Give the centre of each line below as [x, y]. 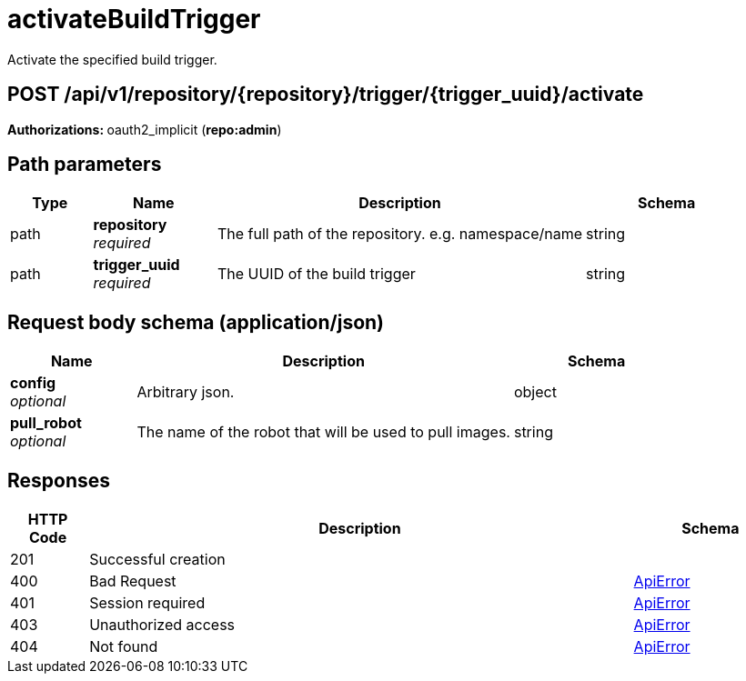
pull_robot [46, 423]
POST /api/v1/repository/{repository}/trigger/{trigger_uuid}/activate [326, 95]
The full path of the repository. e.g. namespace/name [400, 234]
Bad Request [133, 581]
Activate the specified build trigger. [112, 59]
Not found [124, 647]
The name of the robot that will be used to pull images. [323, 432]
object [535, 392]
